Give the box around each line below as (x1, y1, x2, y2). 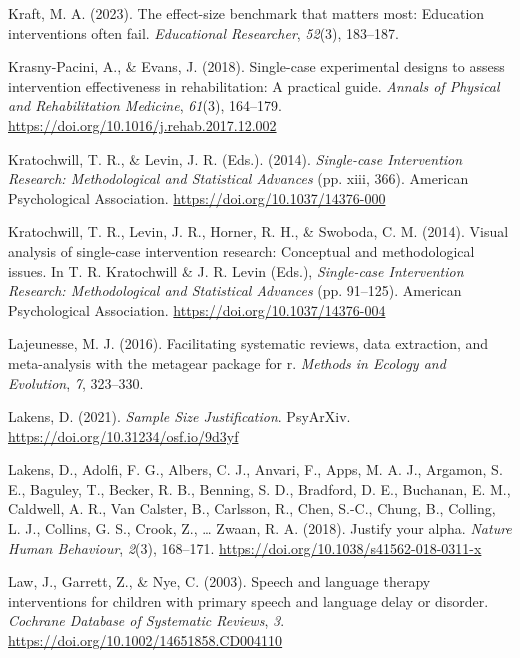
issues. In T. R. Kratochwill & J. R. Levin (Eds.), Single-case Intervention (8, 260, 464, 281)
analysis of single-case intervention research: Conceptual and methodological (8, 240, 475, 261)
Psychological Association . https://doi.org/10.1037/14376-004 (8, 299, 386, 320)
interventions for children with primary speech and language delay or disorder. (8, 590, 489, 611)
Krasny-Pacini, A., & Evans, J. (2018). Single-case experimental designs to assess (8, 56, 505, 77)
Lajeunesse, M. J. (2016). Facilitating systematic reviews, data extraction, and (8, 333, 489, 354)
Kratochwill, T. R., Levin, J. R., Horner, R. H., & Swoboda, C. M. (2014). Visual (8, 221, 509, 242)
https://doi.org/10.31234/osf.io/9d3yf (8, 425, 239, 446)
